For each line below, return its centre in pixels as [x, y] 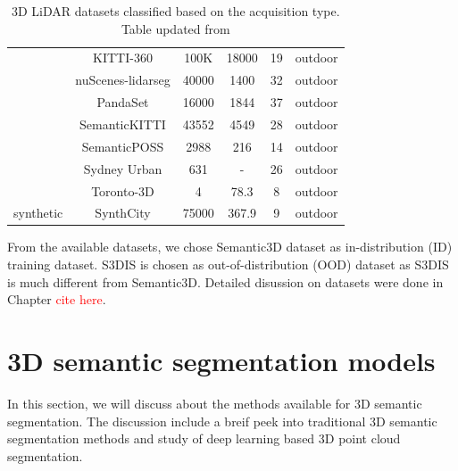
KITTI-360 [123, 58]
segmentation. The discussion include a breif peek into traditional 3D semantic [222, 421]
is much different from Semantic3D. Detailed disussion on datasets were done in [225, 281]
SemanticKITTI [123, 124]
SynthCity [123, 213]
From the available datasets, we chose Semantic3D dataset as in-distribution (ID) [230, 247]
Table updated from [175, 28]
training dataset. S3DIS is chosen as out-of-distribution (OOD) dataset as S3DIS [228, 264]
